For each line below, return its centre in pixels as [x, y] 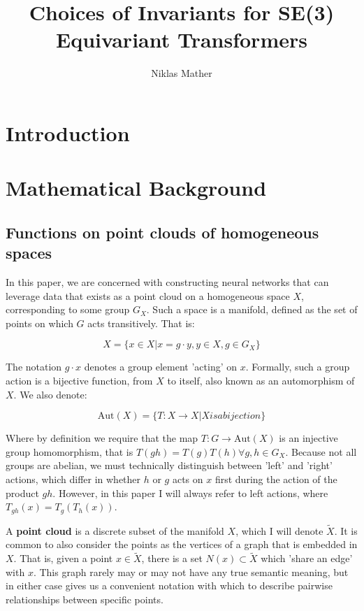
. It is [346, 530]
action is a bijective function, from [79, 381]
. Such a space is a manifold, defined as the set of [252, 309]
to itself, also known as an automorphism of [261, 381]
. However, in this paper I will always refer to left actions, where [190, 493]
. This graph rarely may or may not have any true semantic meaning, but [191, 572]
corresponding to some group [68, 309]
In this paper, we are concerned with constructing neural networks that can [167, 282]
